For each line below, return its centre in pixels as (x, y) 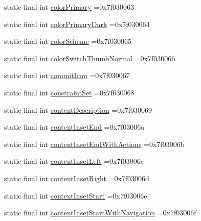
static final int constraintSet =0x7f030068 (69, 92)
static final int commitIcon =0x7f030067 (67, 75)
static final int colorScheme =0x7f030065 (68, 41)
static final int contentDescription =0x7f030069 (78, 109)
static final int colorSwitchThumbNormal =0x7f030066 (90, 58)
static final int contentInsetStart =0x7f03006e (76, 195)
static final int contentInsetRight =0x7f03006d (77, 178)
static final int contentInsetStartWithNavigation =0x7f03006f (100, 213)
